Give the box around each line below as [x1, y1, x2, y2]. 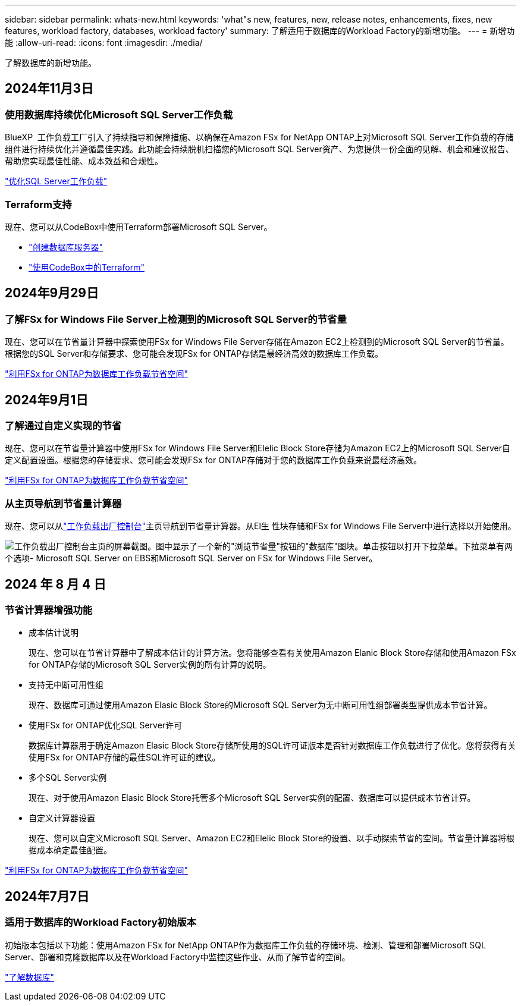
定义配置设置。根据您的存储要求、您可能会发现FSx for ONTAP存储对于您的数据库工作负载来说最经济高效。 [5, 455, 422, 466]
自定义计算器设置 [29, 813, 95, 823]
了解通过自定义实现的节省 [5, 420, 122, 432]
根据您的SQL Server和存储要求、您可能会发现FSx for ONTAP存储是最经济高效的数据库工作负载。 [5, 348, 384, 359]
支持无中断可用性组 [29, 680, 103, 690]
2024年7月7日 [5, 888, 89, 904]
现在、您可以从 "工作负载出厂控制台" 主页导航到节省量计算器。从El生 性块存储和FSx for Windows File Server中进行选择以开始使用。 [5, 521, 516, 532]
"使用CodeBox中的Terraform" [29, 262, 145, 272]
